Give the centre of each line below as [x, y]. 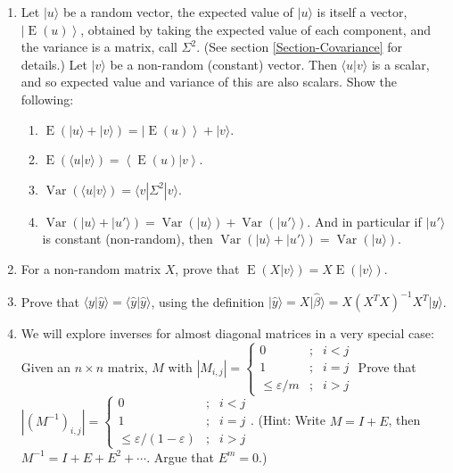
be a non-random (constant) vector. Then [223, 64]
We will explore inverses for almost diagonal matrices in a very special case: [227, 333]
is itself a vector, [362, 12]
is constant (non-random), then [128, 239]
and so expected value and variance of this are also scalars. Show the [209, 82]
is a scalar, [400, 64]
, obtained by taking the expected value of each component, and [255, 29]
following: [47, 99]
